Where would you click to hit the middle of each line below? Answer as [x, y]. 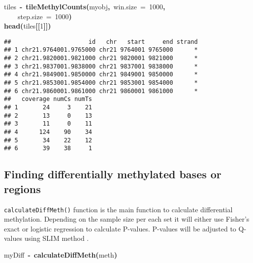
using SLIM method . [57, 238]
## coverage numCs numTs [48, 99]
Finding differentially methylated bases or [113, 174]
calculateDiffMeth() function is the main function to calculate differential [118, 209]
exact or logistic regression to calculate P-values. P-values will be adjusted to [120, 228]
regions [22, 188]
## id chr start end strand [101, 42]
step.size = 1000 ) [45, 16]
